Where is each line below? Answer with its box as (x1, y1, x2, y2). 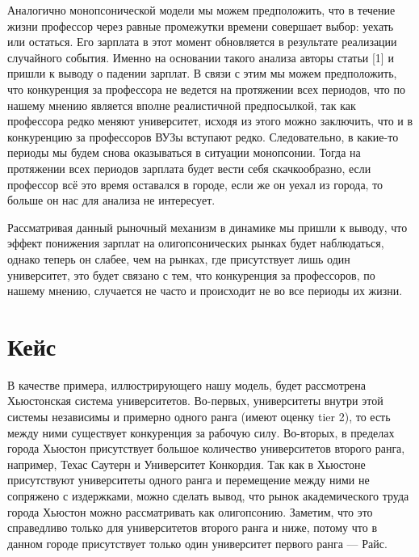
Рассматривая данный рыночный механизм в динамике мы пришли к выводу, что (7, 218, 408, 235)
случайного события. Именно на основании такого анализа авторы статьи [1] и (7, 49, 394, 65)
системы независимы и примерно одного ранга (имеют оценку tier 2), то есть (7, 408, 391, 424)
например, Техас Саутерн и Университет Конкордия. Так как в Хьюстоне (7, 455, 366, 472)
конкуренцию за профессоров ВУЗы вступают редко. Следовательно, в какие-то (7, 128, 399, 145)
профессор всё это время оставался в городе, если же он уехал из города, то (7, 175, 383, 192)
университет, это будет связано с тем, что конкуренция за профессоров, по (7, 266, 375, 283)
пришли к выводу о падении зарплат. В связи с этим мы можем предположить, (7, 65, 397, 82)
